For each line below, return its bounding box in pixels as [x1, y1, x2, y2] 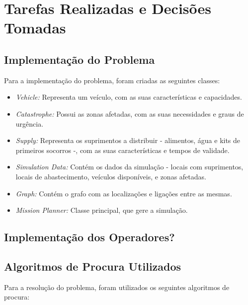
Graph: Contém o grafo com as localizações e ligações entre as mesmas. [15, 188, 232, 198]
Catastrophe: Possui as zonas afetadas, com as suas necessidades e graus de [15, 108, 244, 119]
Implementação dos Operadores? [4, 229, 175, 245]
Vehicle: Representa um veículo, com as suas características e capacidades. [15, 92, 242, 102]
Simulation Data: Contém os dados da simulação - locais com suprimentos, [15, 161, 244, 172]
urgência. [15, 118, 44, 129]
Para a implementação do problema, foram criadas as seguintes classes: [4, 75, 220, 85]
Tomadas [4, 17, 66, 38]
